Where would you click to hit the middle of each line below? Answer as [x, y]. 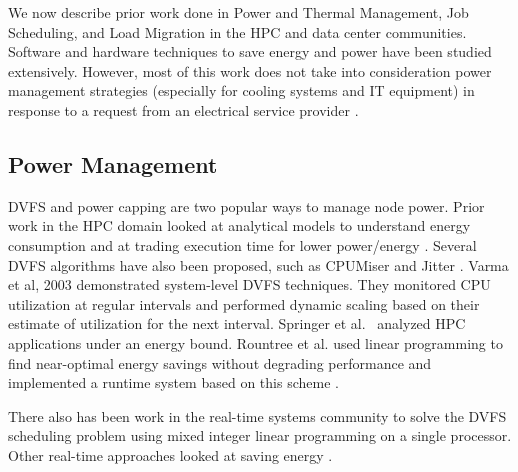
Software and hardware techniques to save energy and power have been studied [250, 51]
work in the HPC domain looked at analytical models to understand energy [239, 225]
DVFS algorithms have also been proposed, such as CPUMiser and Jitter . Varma [258, 264]
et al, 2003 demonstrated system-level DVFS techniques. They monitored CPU [249, 284]
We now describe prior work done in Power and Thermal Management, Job [238, 12]
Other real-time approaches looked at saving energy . [170, 454]
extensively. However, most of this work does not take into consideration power [250, 70]
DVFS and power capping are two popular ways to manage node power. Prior [246, 205]
